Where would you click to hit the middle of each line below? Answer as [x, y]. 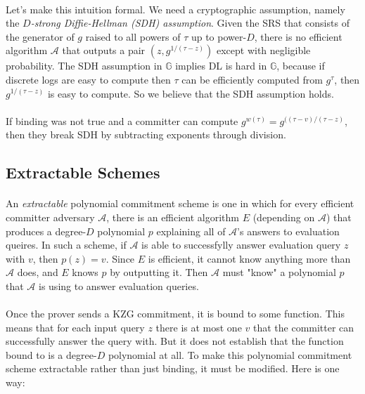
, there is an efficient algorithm [173, 217]
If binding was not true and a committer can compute [122, 120]
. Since [120, 258]
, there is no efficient [298, 36]
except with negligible [263, 50]
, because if [301, 66]
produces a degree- [46, 231]
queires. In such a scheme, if [66, 245]
